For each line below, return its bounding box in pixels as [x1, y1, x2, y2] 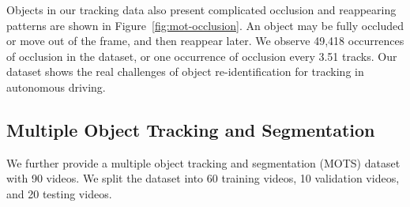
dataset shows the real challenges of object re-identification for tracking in [6, 63, 364, 80]
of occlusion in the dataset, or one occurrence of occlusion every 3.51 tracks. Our [6, 47, 397, 64]
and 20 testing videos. [6, 185, 112, 201]
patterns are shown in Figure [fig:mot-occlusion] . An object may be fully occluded [6, 17, 404, 33]
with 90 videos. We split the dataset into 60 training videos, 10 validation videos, [6, 170, 400, 186]
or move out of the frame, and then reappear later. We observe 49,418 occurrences [6, 32, 404, 49]
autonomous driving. [6, 78, 106, 95]
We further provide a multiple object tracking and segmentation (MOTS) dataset [6, 154, 401, 171]
